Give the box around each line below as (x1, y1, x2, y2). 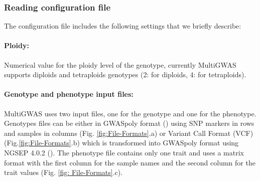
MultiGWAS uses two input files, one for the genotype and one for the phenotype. (4, 108, 256, 118)
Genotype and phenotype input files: (4, 89, 134, 99)
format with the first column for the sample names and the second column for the (4, 157, 255, 167)
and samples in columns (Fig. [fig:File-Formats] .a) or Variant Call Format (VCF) (4, 127, 253, 138)
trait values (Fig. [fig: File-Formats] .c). (4, 167, 123, 177)
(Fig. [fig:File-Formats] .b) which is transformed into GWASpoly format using (4, 137, 239, 148)
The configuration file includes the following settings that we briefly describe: (4, 21, 241, 31)
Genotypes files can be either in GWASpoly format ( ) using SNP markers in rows (4, 118, 254, 128)
